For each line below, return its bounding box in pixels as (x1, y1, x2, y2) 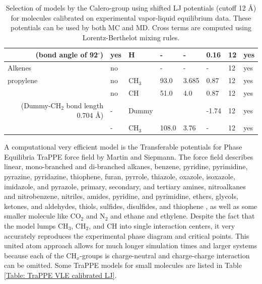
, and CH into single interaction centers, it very (89, 221, 235, 231)
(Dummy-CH (21, 100, 61, 110)
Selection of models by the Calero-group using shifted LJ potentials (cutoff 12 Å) (6, 3, 256, 13)
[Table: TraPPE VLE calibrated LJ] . (4, 270, 117, 280)
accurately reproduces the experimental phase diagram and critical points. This (4, 230, 249, 241)
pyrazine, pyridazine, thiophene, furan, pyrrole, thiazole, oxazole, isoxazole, (4, 171, 235, 182)
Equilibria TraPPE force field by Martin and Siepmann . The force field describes (4, 151, 253, 162)
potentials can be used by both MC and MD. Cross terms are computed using (11, 22, 251, 33)
